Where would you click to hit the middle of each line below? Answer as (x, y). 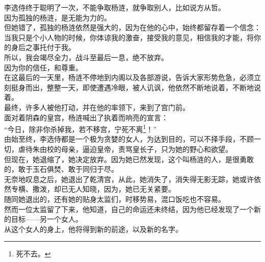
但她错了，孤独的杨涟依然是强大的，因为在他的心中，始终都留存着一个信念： (132, 27)
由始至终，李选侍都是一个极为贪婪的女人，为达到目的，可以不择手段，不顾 (129, 139)
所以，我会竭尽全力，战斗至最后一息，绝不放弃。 (86, 57)
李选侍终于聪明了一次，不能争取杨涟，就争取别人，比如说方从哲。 (115, 7)
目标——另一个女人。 (47, 219)
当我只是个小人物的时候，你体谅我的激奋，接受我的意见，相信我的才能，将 (129, 37)
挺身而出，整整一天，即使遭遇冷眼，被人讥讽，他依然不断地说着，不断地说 (136, 87)
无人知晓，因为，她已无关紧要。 (122, 189)
